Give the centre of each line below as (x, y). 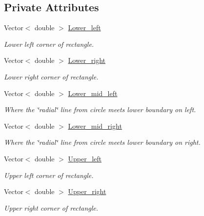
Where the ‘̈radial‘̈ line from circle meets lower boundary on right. (102, 142)
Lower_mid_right (95, 126)
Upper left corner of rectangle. (49, 175)
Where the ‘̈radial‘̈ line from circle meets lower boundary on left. (100, 109)
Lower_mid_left (93, 93)
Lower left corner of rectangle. (49, 44)
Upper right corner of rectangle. (51, 207)
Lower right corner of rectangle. (51, 76)
